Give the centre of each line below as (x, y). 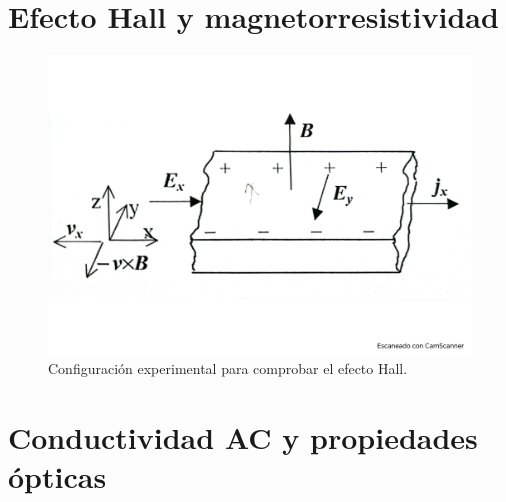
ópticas (57, 476)
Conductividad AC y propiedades (243, 437)
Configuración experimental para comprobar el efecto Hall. (228, 368)
